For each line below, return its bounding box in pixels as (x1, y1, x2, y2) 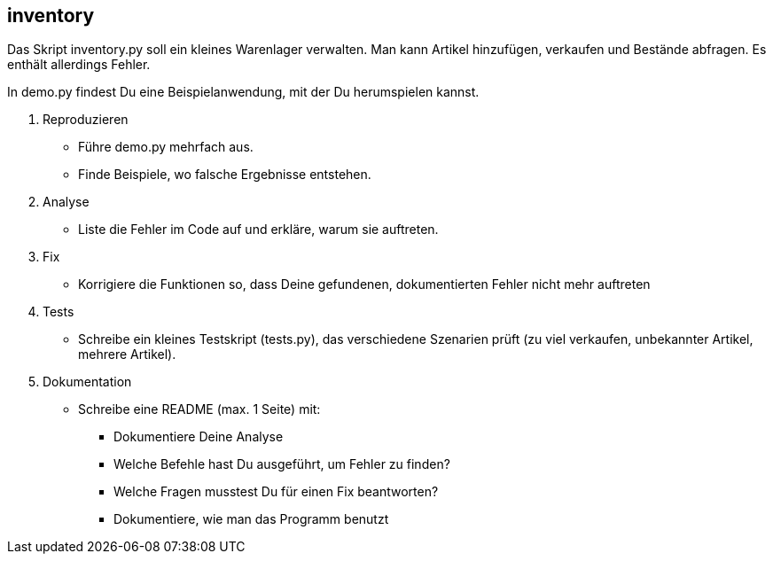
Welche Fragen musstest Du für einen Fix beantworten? (113, 484, 439, 500)
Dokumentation (43, 374, 132, 390)
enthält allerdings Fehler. (7, 57, 151, 73)
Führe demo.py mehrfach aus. (78, 139, 254, 155)
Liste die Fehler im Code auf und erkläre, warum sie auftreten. (78, 222, 439, 238)
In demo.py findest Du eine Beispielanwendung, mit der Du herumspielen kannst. (7, 84, 480, 100)
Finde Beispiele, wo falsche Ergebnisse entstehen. (78, 167, 371, 183)
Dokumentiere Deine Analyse (113, 429, 284, 445)
